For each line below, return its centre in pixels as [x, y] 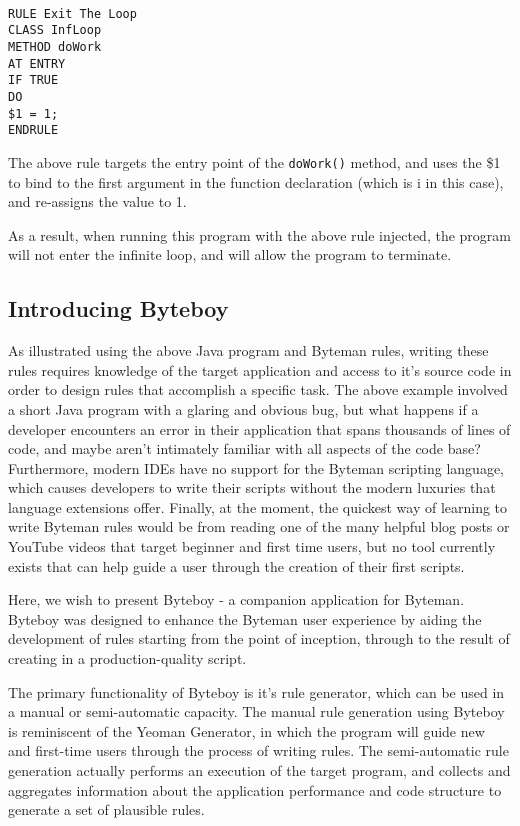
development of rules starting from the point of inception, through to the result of [259, 638]
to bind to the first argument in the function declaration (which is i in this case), [256, 181]
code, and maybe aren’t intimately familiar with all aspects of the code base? [244, 448]
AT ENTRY [37, 63]
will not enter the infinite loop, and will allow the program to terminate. [230, 254]
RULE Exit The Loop [72, 13]
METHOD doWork [55, 46]
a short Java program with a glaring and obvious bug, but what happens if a [243, 408]
